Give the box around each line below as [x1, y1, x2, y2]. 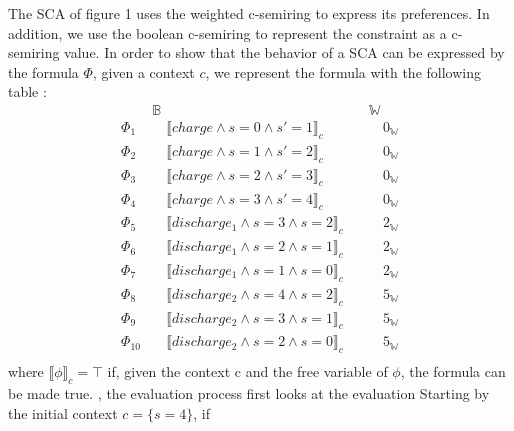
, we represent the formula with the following [205, 61, 481, 82]
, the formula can [400, 361, 506, 382]
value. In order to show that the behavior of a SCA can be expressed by [64, 42, 505, 63]
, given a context [92, 61, 195, 82]
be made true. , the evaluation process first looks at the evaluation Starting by [8, 383, 490, 404]
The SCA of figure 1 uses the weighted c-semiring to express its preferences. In [8, 3, 490, 23]
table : [8, 81, 47, 102]
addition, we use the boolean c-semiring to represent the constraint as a [8, 22, 447, 43]
